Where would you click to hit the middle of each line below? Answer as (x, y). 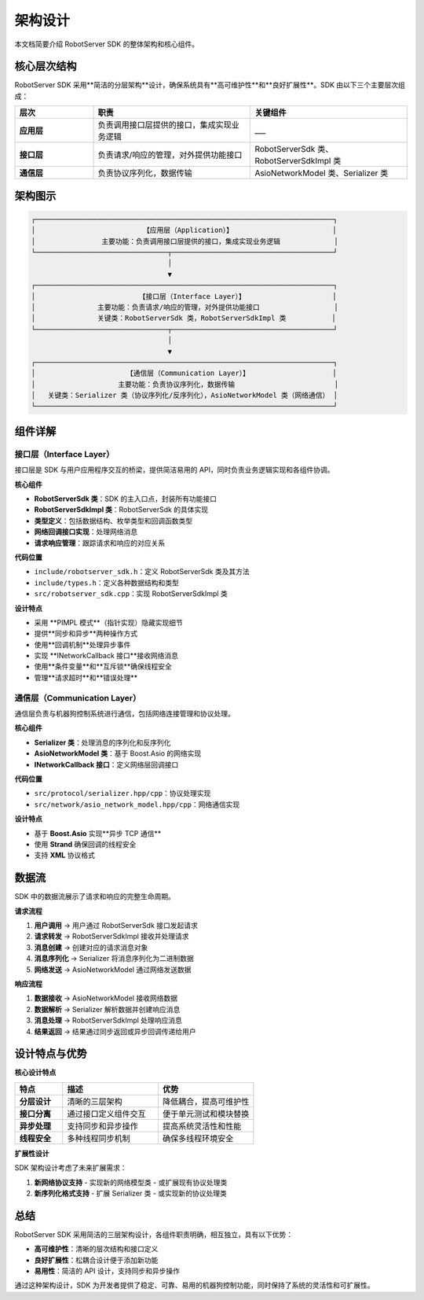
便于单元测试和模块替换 (206, 1114)
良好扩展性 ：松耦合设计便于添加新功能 (96, 1260)
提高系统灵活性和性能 (202, 1126)
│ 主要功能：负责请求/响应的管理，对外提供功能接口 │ (185, 307)
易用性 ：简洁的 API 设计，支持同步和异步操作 (107, 1271)
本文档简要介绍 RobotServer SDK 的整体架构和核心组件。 (107, 44)
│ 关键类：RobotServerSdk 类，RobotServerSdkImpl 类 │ (184, 318)
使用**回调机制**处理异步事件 (82, 644)
